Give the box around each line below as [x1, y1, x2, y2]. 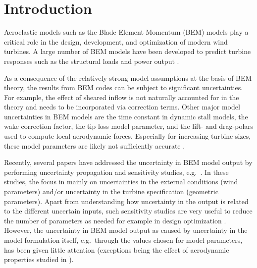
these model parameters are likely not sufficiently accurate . [4, 140, 185, 151]
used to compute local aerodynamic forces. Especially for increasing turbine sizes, [4, 131, 251, 141]
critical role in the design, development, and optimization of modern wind [4, 36, 228, 47]
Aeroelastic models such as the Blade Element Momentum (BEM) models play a [4, 27, 249, 37]
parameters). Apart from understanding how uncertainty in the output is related [4, 196, 249, 206]
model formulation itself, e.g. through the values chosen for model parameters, [4, 235, 243, 245]
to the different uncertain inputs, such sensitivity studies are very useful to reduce [4, 206, 253, 216]
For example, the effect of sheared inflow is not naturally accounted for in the [4, 92, 239, 102]
